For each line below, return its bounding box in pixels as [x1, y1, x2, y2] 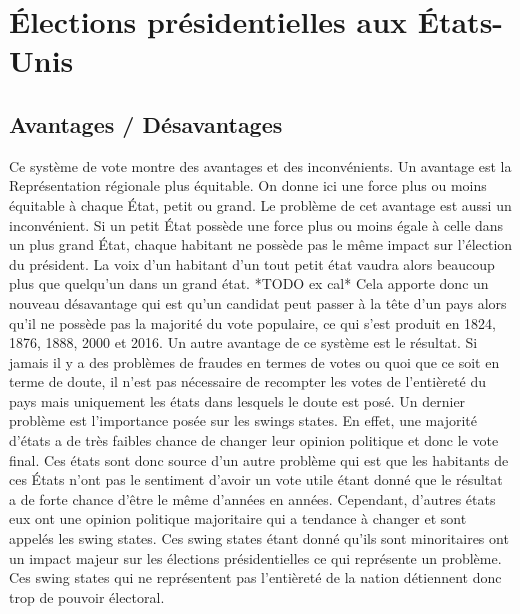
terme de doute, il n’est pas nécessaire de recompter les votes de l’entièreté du [9, 371, 486, 392]
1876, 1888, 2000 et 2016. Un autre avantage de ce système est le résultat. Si [9, 332, 478, 353]
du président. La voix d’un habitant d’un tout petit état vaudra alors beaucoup [9, 253, 495, 274]
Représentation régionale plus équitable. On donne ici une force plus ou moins [9, 175, 487, 196]
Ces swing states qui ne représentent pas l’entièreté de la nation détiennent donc [9, 567, 502, 588]
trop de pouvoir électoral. [9, 586, 165, 607]
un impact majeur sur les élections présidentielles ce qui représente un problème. [9, 547, 502, 568]
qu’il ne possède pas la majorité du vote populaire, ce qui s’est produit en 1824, [9, 312, 497, 333]
